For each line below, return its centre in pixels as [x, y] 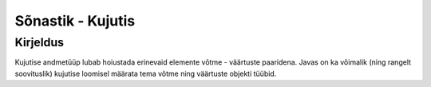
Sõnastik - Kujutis [75, 21]
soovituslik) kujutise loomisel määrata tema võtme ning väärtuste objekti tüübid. [146, 73]
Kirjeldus [39, 42]
